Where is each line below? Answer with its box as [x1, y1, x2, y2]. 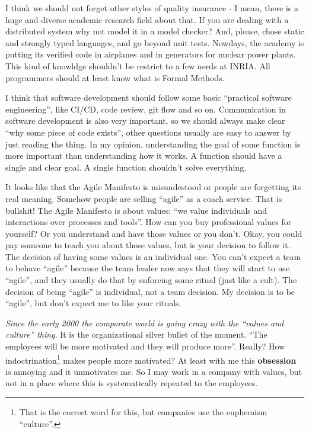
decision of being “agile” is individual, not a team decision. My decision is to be [5, 285, 295, 297]
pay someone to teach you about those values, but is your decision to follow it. [5, 239, 291, 251]
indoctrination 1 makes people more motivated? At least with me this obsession [5, 352, 297, 366]
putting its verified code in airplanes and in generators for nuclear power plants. [5, 48, 296, 60]
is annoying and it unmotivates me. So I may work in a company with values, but [5, 365, 302, 377]
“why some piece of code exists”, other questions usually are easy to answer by [5, 126, 291, 138]
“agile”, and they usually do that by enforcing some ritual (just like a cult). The [5, 274, 297, 286]
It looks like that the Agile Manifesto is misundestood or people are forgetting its [5, 181, 301, 193]
